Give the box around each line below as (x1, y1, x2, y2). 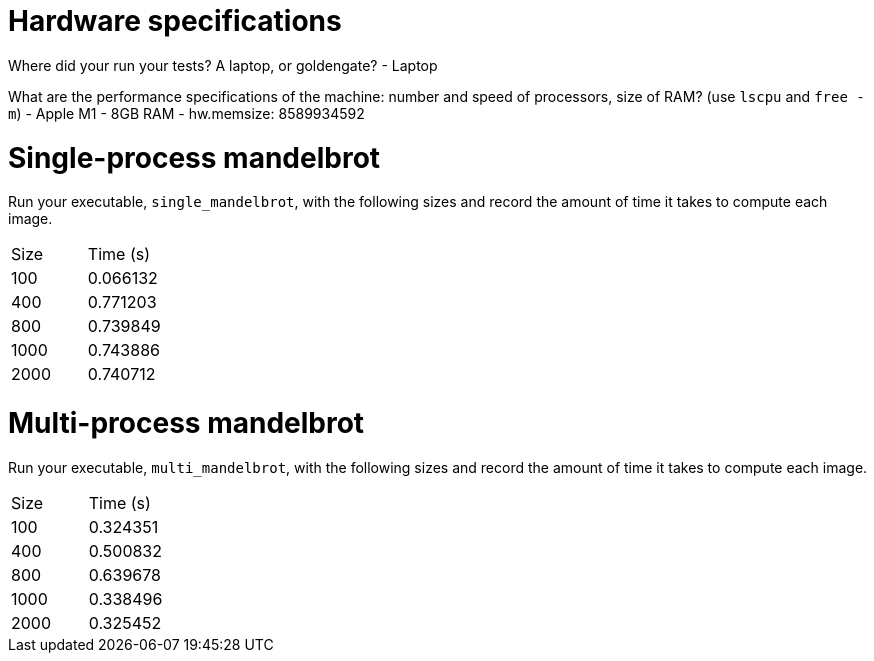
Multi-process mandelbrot (8, 406, 365, 440)
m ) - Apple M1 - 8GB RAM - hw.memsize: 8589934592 (8, 104, 365, 122)
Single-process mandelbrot (8, 140, 381, 175)
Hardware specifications (8, 4, 342, 38)
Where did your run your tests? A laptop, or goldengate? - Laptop (8, 56, 438, 74)
